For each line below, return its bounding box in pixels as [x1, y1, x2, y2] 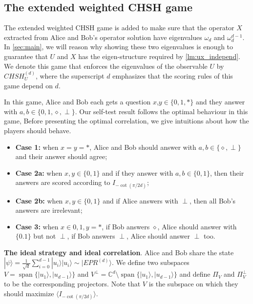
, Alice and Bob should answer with [89, 142, 196, 152]
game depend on [4, 80, 53, 90]
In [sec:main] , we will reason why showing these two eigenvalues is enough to [4, 41, 233, 52]
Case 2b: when [15, 195, 63, 205]
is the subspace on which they [148, 279, 238, 289]
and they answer [195, 97, 245, 107]
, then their [210, 167, 244, 178]
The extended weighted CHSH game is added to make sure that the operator [4, 22, 234, 33]
